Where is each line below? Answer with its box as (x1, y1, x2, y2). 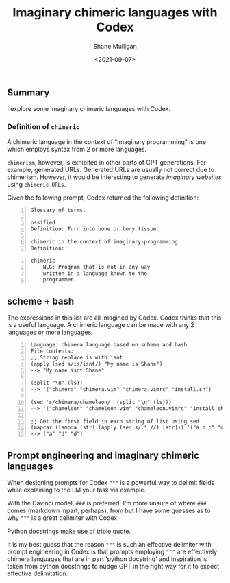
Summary (7, 86, 50, 98)
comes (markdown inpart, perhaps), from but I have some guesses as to (7, 506, 211, 515)
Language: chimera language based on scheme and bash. (30, 342, 190, 348)
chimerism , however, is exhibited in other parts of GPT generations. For (7, 158, 207, 166)
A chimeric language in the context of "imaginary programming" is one (7, 137, 207, 145)
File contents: (30, 348, 74, 355)
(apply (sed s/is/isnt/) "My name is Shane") (30, 360, 163, 368)
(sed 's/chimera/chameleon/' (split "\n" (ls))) (30, 398, 172, 405)
